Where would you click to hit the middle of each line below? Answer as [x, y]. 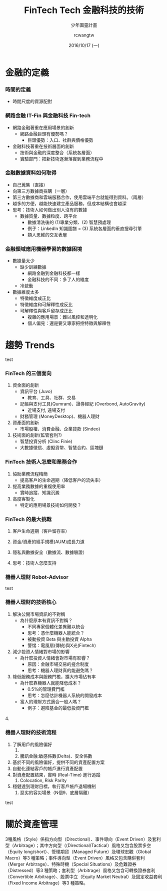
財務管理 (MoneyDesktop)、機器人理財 [60, 416]
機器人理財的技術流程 [31, 732]
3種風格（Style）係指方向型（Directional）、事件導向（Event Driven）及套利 [83, 839]
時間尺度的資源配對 [32, 101]
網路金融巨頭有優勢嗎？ [44, 133]
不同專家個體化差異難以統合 [56, 626]
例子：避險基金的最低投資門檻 [58, 707]
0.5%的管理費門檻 [46, 689]
